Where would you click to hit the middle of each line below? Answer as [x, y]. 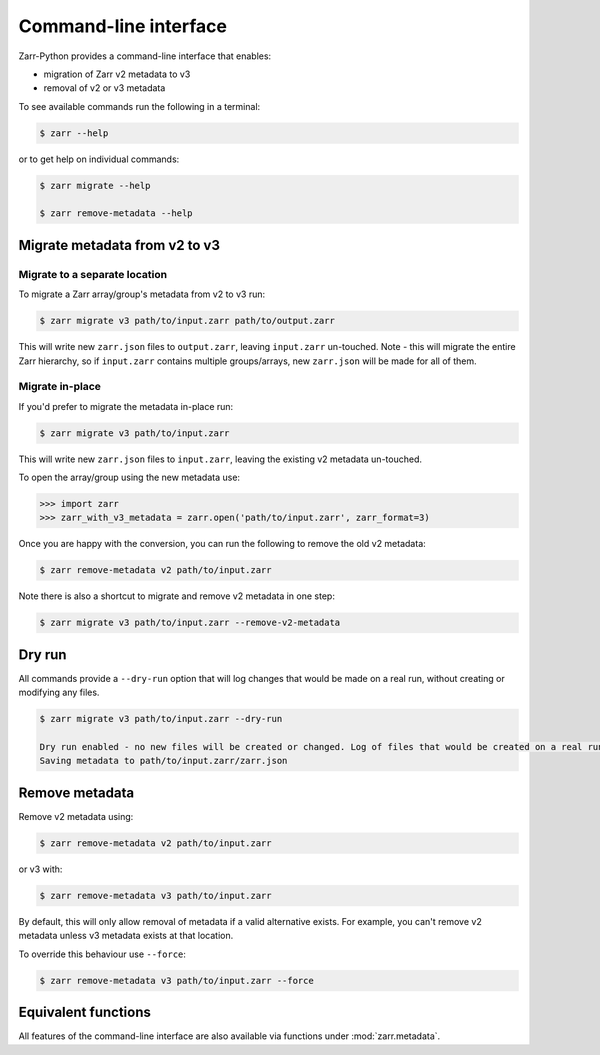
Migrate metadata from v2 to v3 [119, 245]
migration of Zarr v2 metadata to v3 [117, 74]
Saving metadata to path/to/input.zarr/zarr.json [163, 761]
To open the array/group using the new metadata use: [129, 477]
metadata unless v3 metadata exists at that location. [126, 936]
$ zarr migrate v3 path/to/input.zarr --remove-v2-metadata [190, 623]
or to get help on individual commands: [99, 159]
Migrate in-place [60, 387]
